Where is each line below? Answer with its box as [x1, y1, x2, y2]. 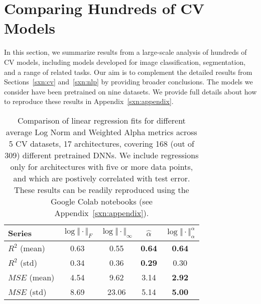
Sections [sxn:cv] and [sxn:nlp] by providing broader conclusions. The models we [4, 76, 253, 87]
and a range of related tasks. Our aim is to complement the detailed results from [4, 66, 252, 77]
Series [8, 227, 32, 239]
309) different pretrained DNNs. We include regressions [5, 149, 199, 161]
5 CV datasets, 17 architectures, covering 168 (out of [9, 137, 194, 149]
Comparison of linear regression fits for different [17, 114, 186, 126]
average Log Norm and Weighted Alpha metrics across [6, 126, 197, 138]
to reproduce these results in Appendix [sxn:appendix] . [4, 96, 174, 107]
